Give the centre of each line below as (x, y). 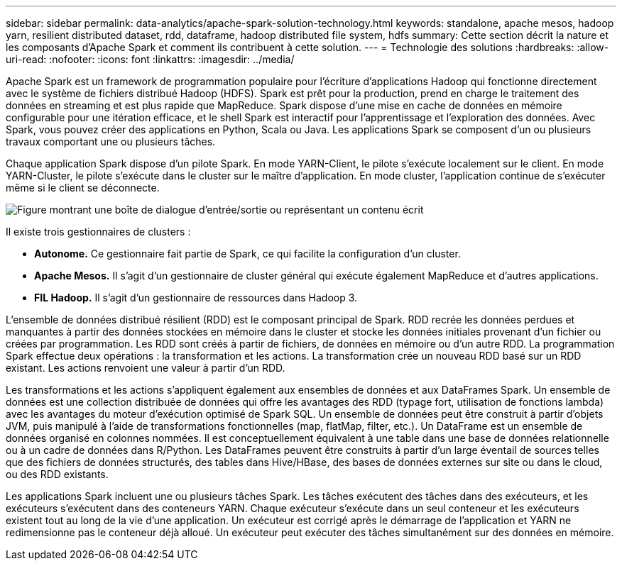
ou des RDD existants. (57, 474)
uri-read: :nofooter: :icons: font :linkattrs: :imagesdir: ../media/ (150, 59)
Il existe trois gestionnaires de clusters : (98, 232)
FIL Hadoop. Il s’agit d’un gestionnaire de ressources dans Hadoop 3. (196, 298)
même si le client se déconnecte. (83, 188)
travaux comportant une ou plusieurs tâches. (111, 141)
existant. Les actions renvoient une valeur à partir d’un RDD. (146, 368)
